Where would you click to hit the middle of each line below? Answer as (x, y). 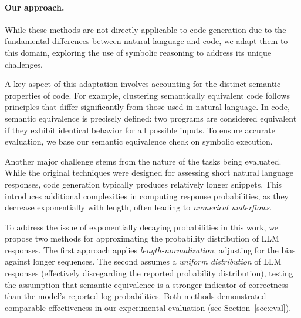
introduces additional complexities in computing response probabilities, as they (147, 195)
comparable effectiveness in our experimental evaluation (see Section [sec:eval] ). (148, 307)
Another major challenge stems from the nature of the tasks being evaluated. (143, 161)
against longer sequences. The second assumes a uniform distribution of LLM (143, 261)
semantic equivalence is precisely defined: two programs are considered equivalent (151, 118)
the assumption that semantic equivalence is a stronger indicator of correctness (146, 284)
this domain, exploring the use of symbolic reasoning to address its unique (138, 52)
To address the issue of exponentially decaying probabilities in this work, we (142, 227)
